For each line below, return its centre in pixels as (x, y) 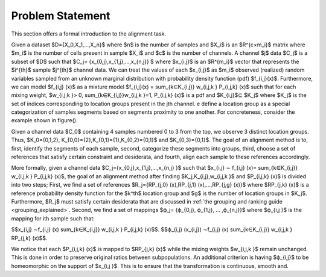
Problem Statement (61, 16)
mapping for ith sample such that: (53, 218)
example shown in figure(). (44, 120)
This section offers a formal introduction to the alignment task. (88, 34)
